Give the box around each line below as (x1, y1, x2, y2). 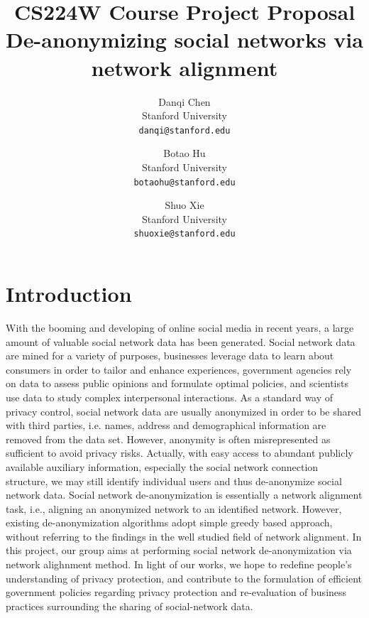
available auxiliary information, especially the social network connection (6, 459, 319, 474)
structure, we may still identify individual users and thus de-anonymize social (6, 473, 342, 488)
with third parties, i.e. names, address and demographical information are (6, 418, 326, 433)
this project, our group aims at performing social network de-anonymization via (6, 543, 352, 558)
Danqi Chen (158, 94, 211, 109)
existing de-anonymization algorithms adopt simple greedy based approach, (6, 515, 333, 530)
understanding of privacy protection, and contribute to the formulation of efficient (6, 570, 362, 585)
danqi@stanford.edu (138, 125, 231, 136)
